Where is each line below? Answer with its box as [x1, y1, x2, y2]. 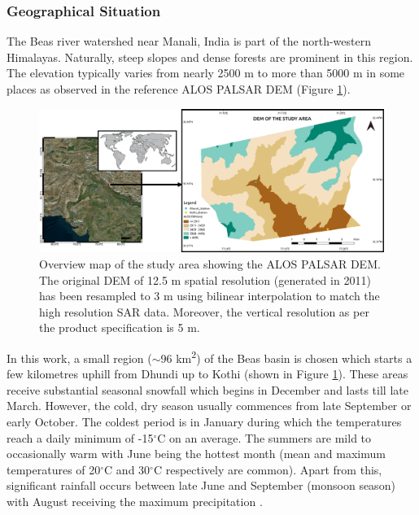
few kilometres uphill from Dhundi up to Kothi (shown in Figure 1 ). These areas [7, 365, 408, 382]
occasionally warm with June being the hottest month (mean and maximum [7, 445, 386, 462]
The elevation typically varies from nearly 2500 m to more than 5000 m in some [7, 64, 405, 81]
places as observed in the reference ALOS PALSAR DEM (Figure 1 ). [7, 81, 351, 97]
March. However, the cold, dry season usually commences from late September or [7, 397, 412, 414]
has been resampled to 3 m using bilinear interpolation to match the [39, 287, 380, 304]
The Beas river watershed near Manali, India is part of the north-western [7, 33, 371, 50]
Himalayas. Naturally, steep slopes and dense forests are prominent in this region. [7, 48, 413, 65]
